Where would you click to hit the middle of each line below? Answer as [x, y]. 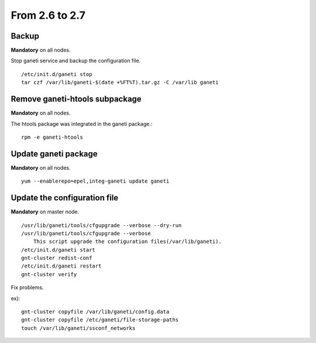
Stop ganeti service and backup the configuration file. [76, 61]
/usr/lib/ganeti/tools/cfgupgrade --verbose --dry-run [102, 225]
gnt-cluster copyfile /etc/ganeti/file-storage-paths [100, 320]
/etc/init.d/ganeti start [59, 250]
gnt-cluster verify [49, 274]
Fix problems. [27, 287]
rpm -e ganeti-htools [52, 137]
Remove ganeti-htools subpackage [76, 99]
